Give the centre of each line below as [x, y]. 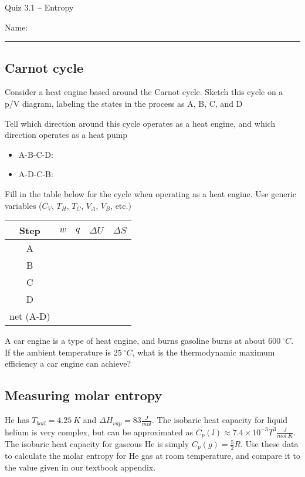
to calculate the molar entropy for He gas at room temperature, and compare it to [152, 456]
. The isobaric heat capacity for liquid [220, 420]
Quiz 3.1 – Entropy [39, 7]
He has [17, 420]
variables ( [23, 205]
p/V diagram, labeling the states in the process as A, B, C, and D [124, 103]
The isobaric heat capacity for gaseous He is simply [97, 444]
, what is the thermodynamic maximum [204, 352]
